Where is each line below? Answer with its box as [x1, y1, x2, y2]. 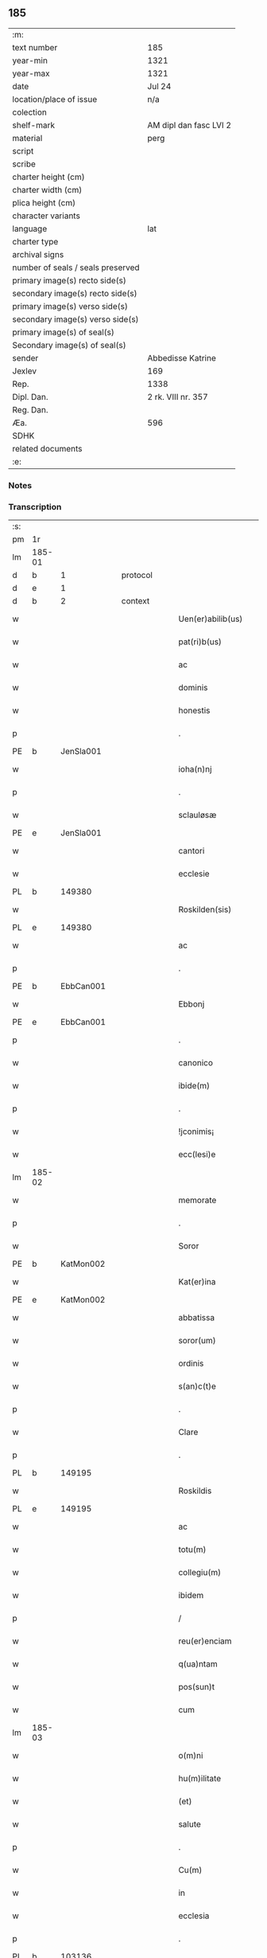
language [12, 223, 48, 234]
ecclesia [178, 1910, 210, 1921]
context [121, 596, 150, 607]
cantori [178, 846, 205, 857]
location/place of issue [12, 93, 98, 104]
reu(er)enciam [178, 1636, 232, 1647]
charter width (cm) [12, 184, 83, 195]
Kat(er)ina [178, 1276, 216, 1288]
